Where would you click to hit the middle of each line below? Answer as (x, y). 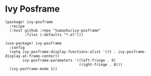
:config (17, 47)
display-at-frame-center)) (32, 56)
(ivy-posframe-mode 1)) (33, 69)
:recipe (17, 26)
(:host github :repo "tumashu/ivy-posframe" (55, 30)
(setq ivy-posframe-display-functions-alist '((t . (63, 52)
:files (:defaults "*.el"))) (54, 35)
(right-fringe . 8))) (101, 64)
